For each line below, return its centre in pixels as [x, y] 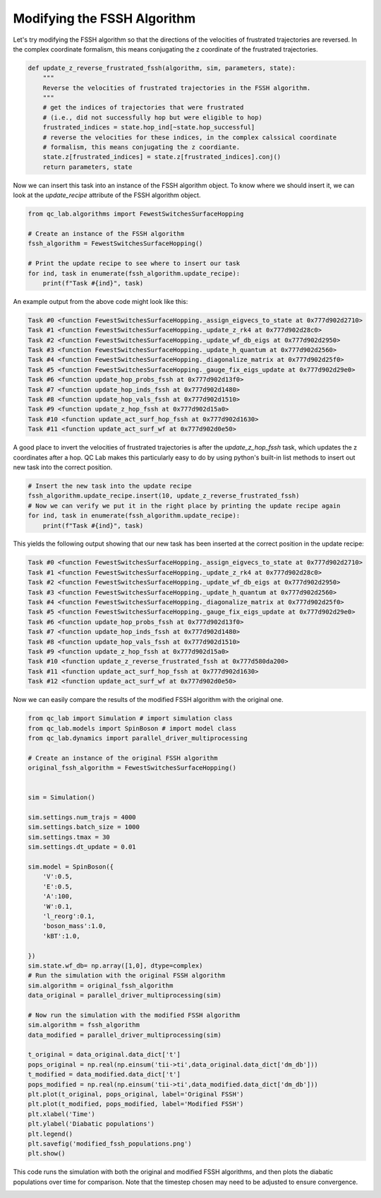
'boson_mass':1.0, [74, 926]
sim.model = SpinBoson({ [71, 867]
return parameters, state [87, 167]
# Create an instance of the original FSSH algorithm [123, 758]
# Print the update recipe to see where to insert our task [134, 264]
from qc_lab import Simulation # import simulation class [130, 718]
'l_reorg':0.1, [69, 916]
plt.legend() [50, 1134]
